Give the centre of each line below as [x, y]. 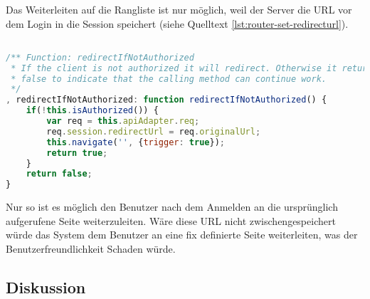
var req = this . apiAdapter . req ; [123, 121]
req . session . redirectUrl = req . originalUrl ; [154, 131]
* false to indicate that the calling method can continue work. [169, 79]
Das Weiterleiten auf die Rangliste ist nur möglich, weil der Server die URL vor [179, 9]
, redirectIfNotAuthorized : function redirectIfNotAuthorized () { [166, 100]
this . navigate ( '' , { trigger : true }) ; [136, 142]
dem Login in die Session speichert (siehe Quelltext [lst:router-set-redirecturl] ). [177, 23]
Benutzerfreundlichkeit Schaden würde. [91, 248]
